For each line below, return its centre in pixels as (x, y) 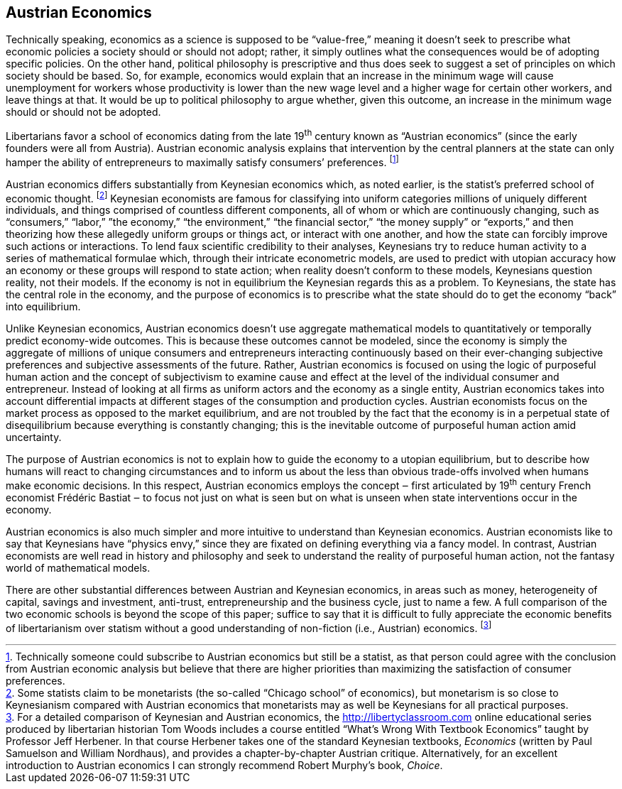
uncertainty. (34, 437)
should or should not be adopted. (83, 112)
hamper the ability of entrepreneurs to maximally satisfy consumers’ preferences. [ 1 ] (202, 161)
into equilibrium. (43, 307)
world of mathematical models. (78, 568)
